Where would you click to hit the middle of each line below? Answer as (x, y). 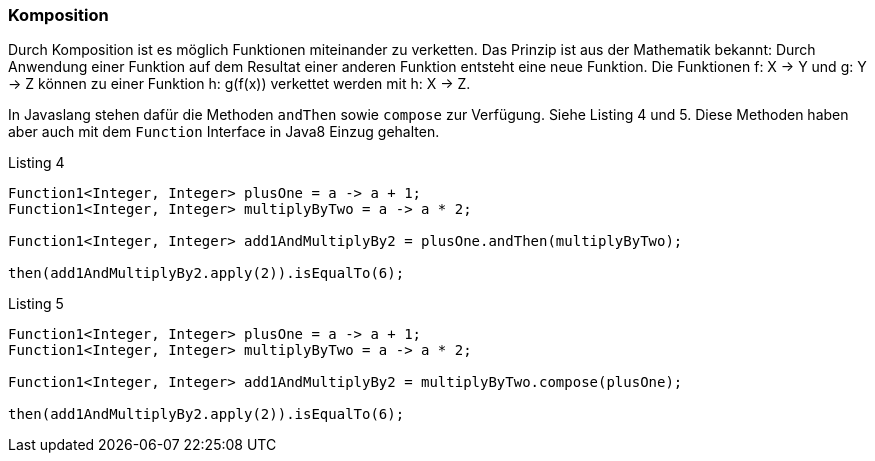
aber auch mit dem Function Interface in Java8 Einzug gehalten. (224, 132)
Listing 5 (36, 304)
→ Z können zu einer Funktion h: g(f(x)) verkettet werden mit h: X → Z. (239, 84)
